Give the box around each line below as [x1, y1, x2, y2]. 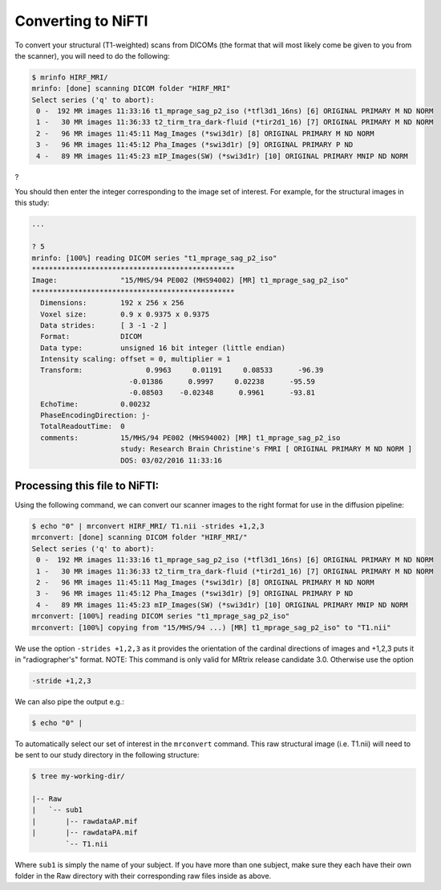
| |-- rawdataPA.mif [31, 828, 138, 837]
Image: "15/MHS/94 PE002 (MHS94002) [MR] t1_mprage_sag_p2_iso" [31, 276, 349, 285]
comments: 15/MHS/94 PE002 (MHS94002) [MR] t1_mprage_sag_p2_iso [40, 433, 341, 442]
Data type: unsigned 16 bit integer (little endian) [40, 343, 286, 353]
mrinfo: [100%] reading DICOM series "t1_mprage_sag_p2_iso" [31, 253, 277, 263]
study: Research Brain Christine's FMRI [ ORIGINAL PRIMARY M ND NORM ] [120, 444, 413, 454]
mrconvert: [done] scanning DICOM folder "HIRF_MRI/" [31, 533, 248, 542]
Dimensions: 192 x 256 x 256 [40, 298, 184, 308]
